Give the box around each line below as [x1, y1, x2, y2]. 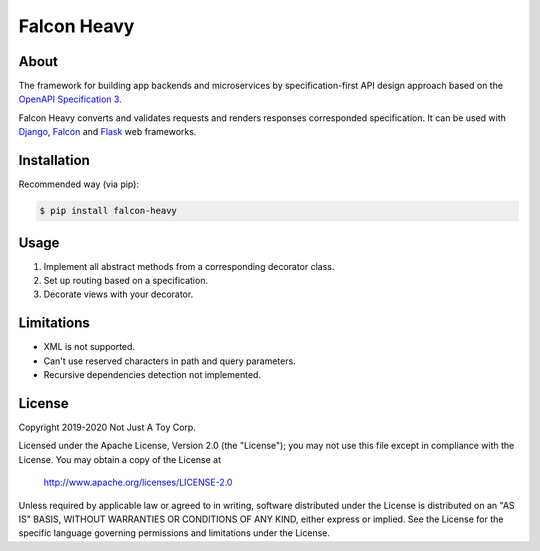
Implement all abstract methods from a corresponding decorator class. [43, 260, 335, 272]
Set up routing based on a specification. [43, 275, 209, 287]
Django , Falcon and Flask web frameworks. [18, 126, 197, 138]
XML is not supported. [43, 341, 135, 353]
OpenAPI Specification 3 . [18, 93, 122, 105]
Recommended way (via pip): [18, 178, 140, 190]
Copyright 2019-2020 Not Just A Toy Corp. [18, 421, 197, 433]
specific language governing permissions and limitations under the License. [18, 527, 330, 539]
